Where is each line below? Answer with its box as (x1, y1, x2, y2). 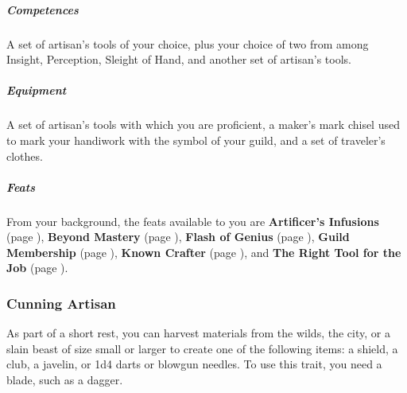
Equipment (6, 82, 67, 99)
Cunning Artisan (6, 293, 116, 313)
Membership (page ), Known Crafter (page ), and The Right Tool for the (6, 243, 401, 260)
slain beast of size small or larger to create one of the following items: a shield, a (6, 340, 398, 356)
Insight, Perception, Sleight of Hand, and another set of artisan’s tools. (6, 51, 351, 68)
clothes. (6, 147, 43, 164)
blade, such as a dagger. (6, 372, 123, 388)
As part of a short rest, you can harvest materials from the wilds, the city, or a (6, 325, 390, 341)
